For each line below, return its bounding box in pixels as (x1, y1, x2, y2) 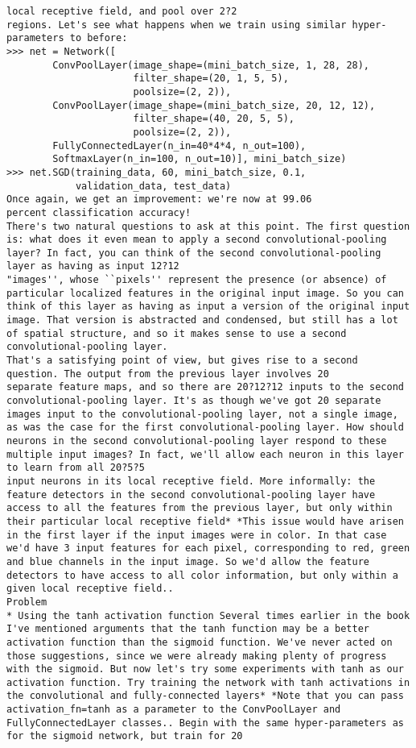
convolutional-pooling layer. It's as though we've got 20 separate (6, 395, 381, 407)
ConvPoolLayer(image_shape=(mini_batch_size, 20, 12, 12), (52, 99, 376, 111)
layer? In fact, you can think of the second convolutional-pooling (6, 247, 381, 259)
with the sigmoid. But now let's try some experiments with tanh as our (6, 663, 404, 675)
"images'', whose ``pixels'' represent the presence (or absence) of (6, 274, 387, 286)
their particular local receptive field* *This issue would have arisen (6, 515, 404, 527)
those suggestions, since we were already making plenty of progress (6, 650, 387, 662)
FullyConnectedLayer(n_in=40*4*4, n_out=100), (52, 139, 307, 152)
